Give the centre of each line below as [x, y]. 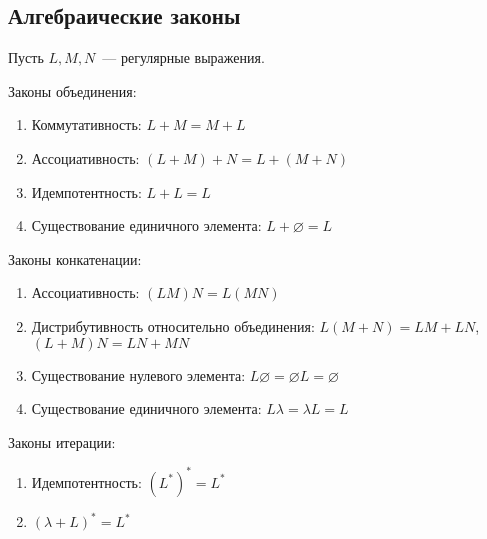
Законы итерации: [62, 441]
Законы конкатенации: [75, 258]
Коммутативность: [86, 124]
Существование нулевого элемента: [138, 374]
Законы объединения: [72, 90]
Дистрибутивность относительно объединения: [173, 325]
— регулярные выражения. [183, 57]
